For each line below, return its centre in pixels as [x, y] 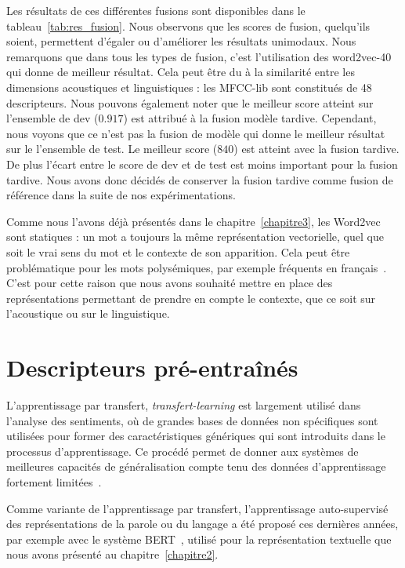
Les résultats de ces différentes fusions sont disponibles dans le [156, 10]
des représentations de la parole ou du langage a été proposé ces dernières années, [202, 524]
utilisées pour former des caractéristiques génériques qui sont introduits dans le [196, 436]
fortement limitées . [54, 481]
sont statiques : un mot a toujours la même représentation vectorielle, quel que [195, 237]
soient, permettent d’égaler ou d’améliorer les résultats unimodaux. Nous [181, 41]
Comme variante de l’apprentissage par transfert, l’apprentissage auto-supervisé [197, 508]
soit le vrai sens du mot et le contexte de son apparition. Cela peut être [178, 251]
